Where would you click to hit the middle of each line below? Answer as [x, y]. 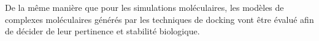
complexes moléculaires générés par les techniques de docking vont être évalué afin [159, 19]
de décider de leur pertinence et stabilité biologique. [102, 31]
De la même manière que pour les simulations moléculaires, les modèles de [144, 7]
